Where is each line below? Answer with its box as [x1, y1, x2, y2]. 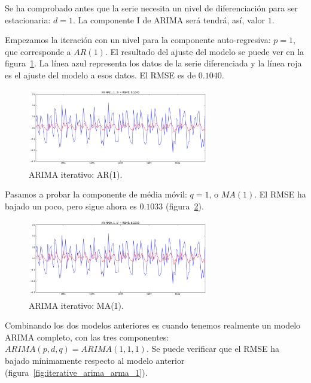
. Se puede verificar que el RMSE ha [146, 342, 280, 355]
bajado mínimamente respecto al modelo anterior [5, 354, 185, 366]
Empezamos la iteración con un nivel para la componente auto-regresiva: [5, 34, 271, 46]
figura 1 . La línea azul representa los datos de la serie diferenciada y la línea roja [5, 57, 302, 69]
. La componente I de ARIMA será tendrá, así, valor [72, 13, 266, 26]
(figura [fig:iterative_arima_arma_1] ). [5, 366, 148, 378]
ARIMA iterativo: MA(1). [29, 299, 124, 311]
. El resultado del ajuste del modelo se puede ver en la [105, 45, 304, 57]
